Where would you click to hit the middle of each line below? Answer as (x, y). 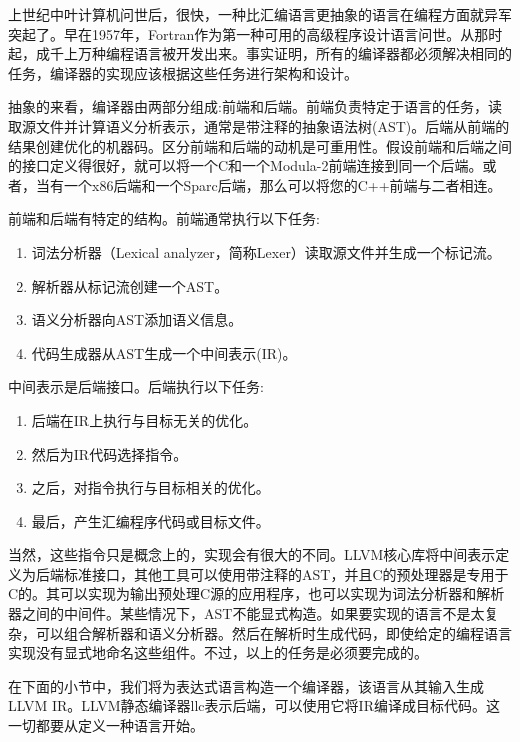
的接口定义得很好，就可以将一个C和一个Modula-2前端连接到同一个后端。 (245, 165)
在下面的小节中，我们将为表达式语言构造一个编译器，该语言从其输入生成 (246, 685)
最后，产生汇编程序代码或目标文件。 (150, 520)
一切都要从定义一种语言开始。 (106, 725)
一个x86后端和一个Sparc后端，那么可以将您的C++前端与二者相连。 (282, 184)
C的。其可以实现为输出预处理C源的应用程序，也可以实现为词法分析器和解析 (256, 593)
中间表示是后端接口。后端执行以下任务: (136, 386)
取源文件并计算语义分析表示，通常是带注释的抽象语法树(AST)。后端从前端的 (259, 125)
